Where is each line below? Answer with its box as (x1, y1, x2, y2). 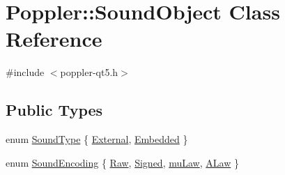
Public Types (6, 99, 103, 121)
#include (6, 65, 45, 79)
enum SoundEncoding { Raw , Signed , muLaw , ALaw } (6, 155, 239, 169)
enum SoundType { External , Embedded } (6, 132, 188, 146)
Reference (6, 24, 102, 53)
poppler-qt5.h (60, 65, 118, 79)
